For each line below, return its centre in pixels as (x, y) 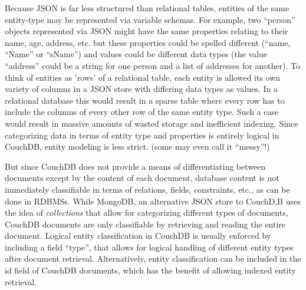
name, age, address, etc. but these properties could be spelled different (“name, (148, 42)
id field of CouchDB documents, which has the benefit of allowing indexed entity (150, 270)
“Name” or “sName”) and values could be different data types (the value (136, 54)
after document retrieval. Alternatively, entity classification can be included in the (153, 258)
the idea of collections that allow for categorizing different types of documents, (147, 212)
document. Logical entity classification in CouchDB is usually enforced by (138, 235)
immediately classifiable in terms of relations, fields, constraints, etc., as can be (147, 189)
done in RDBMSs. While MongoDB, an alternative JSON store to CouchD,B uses (153, 201)
